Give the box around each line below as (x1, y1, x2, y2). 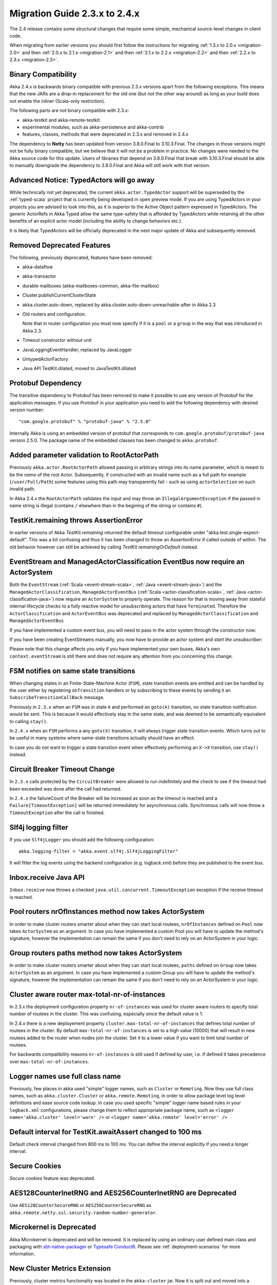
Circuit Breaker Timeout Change (9, 765, 115, 774)
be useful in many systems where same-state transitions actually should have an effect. (9, 735, 195, 741)
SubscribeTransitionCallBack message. (9, 694, 105, 701)
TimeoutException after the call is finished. (9, 810, 105, 816)
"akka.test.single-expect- (206, 529, 261, 536)
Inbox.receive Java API (9, 873, 85, 882)
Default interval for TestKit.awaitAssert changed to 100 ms (9, 1127, 202, 1136)
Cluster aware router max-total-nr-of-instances (9, 990, 166, 999)
